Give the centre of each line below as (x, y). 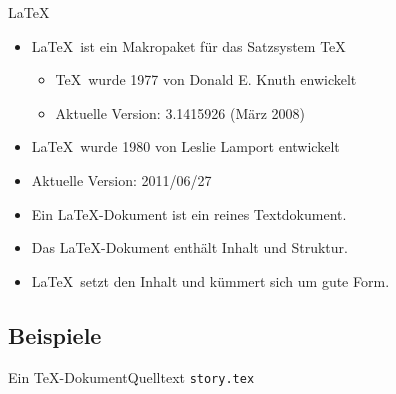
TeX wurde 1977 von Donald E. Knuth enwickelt (206, 79)
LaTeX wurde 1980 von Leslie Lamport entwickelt (185, 146)
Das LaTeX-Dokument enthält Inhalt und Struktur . (189, 247)
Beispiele (55, 334)
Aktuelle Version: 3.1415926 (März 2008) (180, 112)
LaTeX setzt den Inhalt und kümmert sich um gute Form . (210, 280)
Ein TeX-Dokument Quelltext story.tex (131, 376)
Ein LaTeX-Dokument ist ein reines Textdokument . (189, 213)
